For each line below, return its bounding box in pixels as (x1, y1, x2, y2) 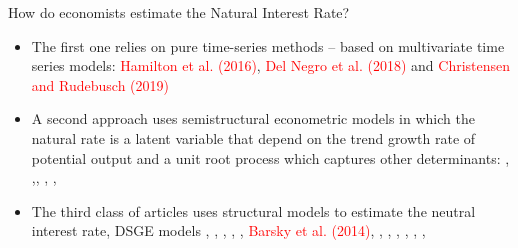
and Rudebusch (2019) (31, 74, 169, 95)
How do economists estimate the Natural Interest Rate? (8, 2, 350, 22)
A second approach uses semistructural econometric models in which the (31, 108, 475, 129)
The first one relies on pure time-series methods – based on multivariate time (31, 35, 505, 56)
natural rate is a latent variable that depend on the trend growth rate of (31, 127, 476, 148)
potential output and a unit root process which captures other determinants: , (31, 147, 510, 168)
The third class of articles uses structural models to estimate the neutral (31, 200, 476, 221)
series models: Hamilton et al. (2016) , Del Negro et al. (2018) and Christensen (31, 55, 511, 76)
